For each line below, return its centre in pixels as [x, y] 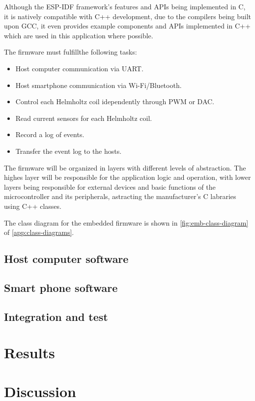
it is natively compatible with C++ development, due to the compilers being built [128, 16]
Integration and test [56, 316]
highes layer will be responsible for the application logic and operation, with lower [127, 177]
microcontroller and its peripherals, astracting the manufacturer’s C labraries [120, 196]
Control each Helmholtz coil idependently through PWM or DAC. [115, 101]
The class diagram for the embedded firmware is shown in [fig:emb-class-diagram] [126, 222]
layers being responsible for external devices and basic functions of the [110, 186]
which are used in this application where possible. [79, 35]
